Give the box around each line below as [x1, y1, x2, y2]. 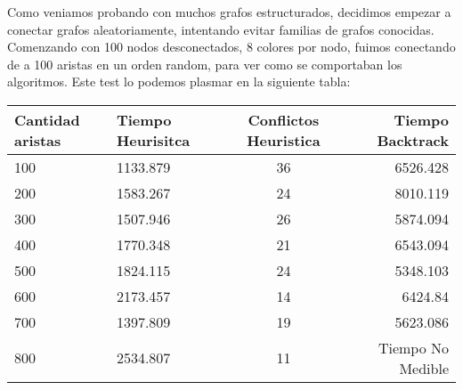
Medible [399, 357, 449, 378]
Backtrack [377, 129, 449, 150]
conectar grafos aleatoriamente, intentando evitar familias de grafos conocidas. [7, 20, 435, 38]
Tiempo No [378, 337, 449, 358]
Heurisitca [116, 129, 191, 150]
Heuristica [247, 129, 321, 150]
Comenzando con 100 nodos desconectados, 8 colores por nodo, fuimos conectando [7, 37, 456, 56]
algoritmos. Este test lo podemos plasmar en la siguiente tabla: [7, 72, 351, 91]
